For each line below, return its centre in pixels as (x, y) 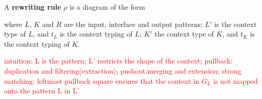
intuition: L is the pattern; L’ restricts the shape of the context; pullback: (119, 61)
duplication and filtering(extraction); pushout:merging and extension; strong (123, 70)
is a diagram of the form (107, 7)
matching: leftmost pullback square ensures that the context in (102, 80)
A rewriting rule (33, 7)
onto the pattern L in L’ (42, 91)
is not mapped (236, 80)
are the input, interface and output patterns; (133, 24)
